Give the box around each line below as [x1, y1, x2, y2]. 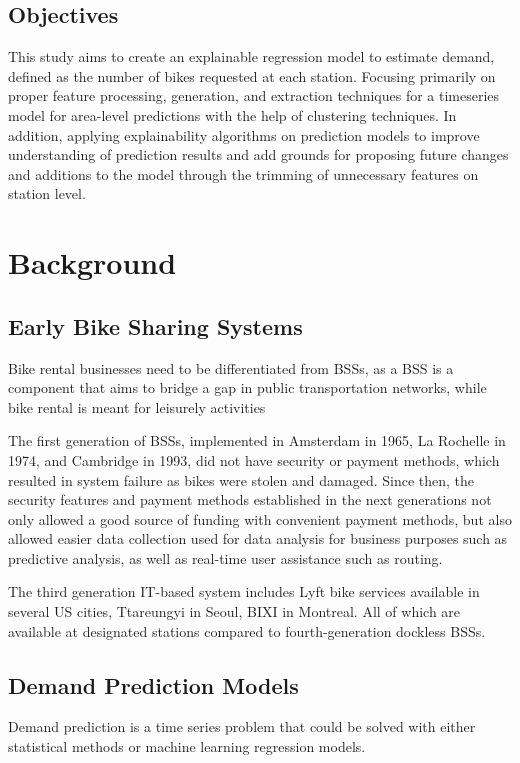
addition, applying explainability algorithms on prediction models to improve [8, 124, 480, 145]
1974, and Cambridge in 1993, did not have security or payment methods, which [8, 449, 500, 470]
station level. [8, 183, 86, 204]
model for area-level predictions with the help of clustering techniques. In [8, 104, 457, 125]
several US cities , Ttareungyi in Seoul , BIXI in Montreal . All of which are [8, 601, 461, 622]
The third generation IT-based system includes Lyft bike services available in [8, 581, 480, 602]
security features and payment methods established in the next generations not [8, 489, 492, 510]
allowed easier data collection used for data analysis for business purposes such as [8, 528, 508, 549]
